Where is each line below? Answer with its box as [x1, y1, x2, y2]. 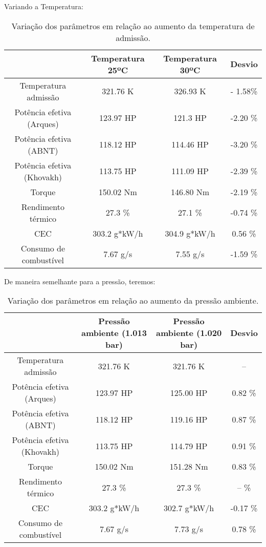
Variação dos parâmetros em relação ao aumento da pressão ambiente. [7, 294, 259, 307]
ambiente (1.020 [156, 327, 222, 339]
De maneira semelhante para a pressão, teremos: [4, 276, 156, 286]
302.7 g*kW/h [163, 502, 214, 514]
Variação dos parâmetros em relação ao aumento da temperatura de [11, 19, 255, 32]
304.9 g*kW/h [165, 227, 215, 239]
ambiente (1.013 [81, 327, 147, 339]
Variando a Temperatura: [4, 1, 83, 11]
